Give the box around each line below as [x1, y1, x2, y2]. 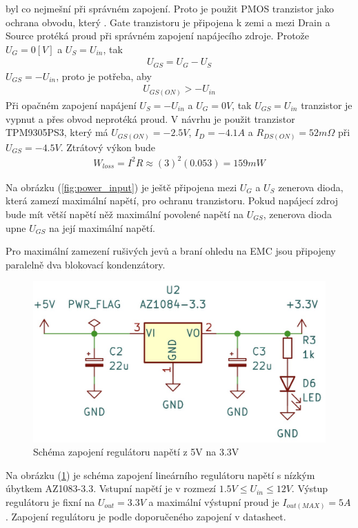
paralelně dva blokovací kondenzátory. [6, 257, 166, 271]
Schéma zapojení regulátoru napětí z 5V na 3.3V [33, 444, 239, 459]
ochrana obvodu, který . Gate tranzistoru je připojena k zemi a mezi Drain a [6, 14, 330, 29]
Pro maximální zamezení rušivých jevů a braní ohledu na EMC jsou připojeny [6, 244, 336, 258]
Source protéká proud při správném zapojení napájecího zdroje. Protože [6, 28, 310, 43]
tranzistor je [301, 98, 352, 112]
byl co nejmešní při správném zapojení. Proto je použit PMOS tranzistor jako [6, 1, 335, 15]
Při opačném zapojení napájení [6, 98, 137, 112]
